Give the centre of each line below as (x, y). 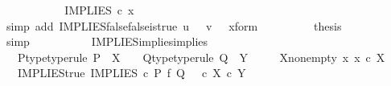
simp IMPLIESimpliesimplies (107, 41)
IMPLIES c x (99, 10)
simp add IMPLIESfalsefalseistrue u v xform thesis (174, 25)
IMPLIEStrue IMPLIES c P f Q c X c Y (132, 73)
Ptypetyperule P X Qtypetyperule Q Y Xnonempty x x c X (201, 57)
